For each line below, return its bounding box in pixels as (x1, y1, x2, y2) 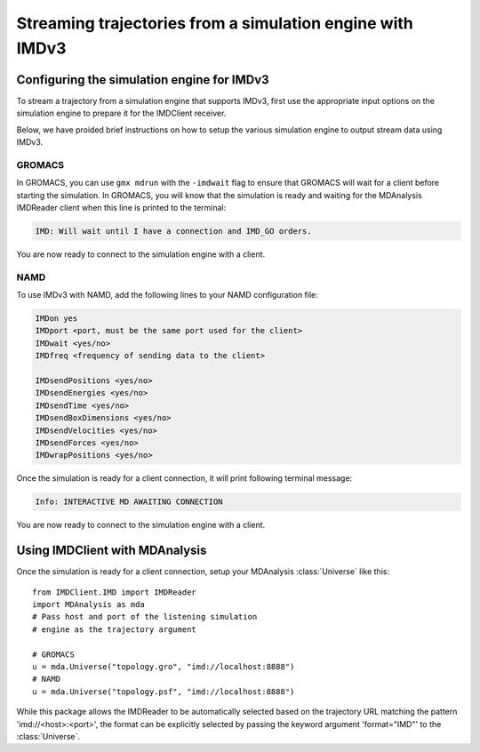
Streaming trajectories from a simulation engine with (16, 13, 413, 33)
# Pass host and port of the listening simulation (32, 612, 258, 622)
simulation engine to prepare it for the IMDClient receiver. (16, 108, 227, 119)
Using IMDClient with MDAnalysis (16, 543, 207, 558)
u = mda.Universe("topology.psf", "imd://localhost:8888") (32, 686, 295, 697)
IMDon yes (35, 314, 78, 324)
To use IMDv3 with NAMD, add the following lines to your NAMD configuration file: (16, 290, 319, 300)
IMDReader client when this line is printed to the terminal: (16, 202, 227, 212)
